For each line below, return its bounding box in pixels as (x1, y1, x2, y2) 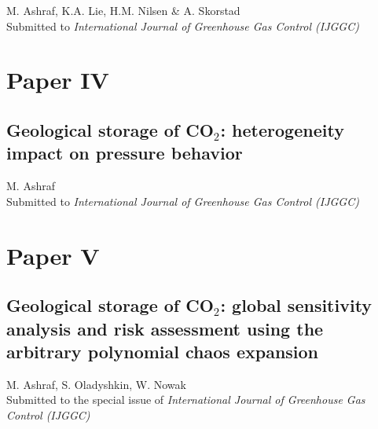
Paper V (6, 239, 100, 271)
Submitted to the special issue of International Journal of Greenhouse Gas (6, 391, 365, 408)
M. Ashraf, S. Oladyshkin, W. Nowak (6, 376, 186, 392)
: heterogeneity (220, 117, 344, 141)
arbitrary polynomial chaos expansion (6, 339, 319, 363)
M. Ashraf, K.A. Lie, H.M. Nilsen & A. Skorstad (6, 2, 240, 18)
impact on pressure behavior (6, 141, 243, 165)
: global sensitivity (220, 293, 372, 317)
